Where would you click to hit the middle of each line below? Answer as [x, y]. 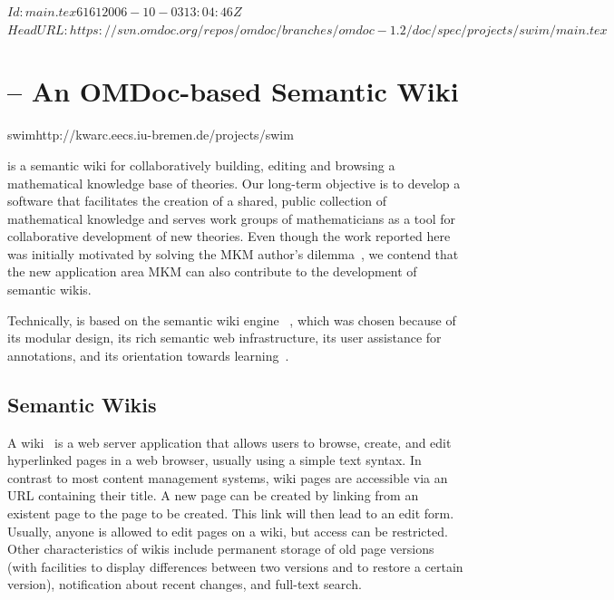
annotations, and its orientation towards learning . [148, 355]
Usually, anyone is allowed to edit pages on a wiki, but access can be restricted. [228, 531]
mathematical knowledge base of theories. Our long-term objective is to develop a [234, 183]
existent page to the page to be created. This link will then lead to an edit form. [231, 513]
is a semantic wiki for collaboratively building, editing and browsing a [201, 165]
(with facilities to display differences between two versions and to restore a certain [235, 566]
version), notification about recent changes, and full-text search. [185, 584]
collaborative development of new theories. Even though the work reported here [229, 236]
